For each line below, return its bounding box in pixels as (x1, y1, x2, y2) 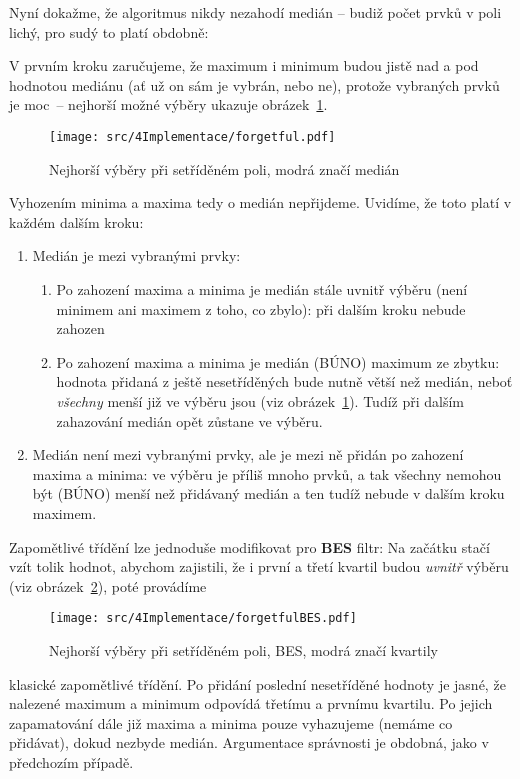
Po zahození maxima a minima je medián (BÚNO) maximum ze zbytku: (56, 351, 500, 372)
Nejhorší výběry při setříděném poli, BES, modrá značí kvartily (49, 639, 438, 660)
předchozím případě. (9, 751, 134, 772)
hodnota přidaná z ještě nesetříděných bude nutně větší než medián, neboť (56, 371, 513, 392)
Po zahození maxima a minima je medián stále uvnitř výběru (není (56, 279, 468, 299)
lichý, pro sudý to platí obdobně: (9, 21, 209, 42)
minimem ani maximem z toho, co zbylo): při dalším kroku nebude (56, 298, 466, 319)
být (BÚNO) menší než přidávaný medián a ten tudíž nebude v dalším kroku (32, 483, 505, 504)
